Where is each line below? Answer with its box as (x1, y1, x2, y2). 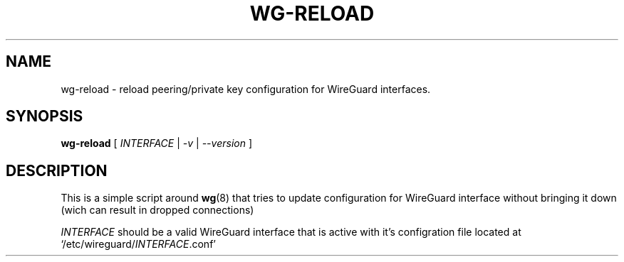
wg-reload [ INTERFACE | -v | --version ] (61, 137, 253, 150)
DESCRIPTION (6, 161, 108, 180)
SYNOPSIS (6, 107, 83, 126)
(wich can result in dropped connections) (61, 204, 254, 217)
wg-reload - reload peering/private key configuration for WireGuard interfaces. (61, 82, 431, 95)
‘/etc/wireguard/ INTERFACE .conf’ (61, 238, 216, 251)
